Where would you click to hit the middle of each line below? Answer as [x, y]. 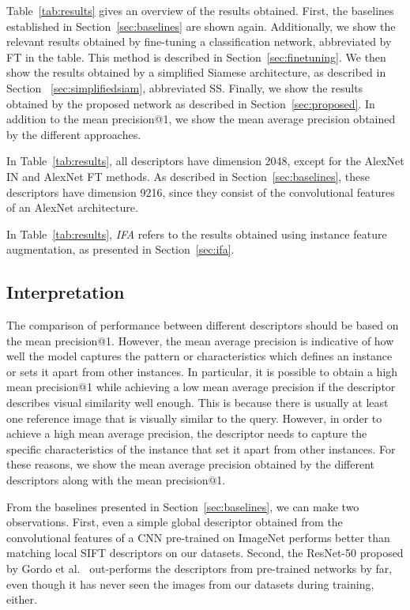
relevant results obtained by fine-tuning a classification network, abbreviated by [199, 41]
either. [22, 599]
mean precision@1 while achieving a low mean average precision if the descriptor [201, 387]
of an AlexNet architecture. [72, 207]
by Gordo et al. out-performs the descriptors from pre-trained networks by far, [199, 569]
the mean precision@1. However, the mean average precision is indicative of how [200, 340]
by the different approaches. [74, 134]
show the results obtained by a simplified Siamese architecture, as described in [196, 72]
